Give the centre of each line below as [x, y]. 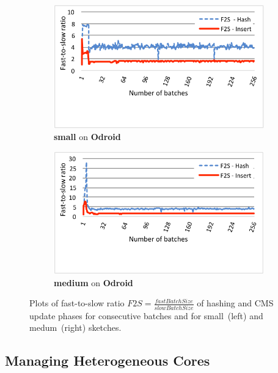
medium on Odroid [93, 282]
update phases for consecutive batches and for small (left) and [146, 315]
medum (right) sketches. [75, 327]
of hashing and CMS [235, 303]
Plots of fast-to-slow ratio [77, 303]
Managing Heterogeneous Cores [108, 360]
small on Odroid [87, 137]
